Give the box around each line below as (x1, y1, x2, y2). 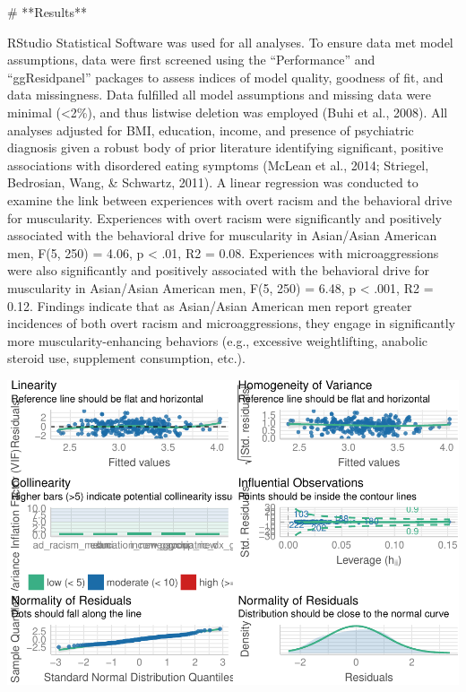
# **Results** (7, 3, 87, 21)
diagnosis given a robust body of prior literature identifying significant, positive (7, 138, 444, 157)
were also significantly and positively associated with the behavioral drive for (7, 261, 430, 280)
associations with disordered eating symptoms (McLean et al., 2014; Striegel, (7, 155, 429, 174)
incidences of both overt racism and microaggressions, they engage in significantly (7, 314, 455, 333)
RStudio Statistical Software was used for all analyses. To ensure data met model (7, 32, 453, 51)
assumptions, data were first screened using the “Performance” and (7, 50, 375, 69)
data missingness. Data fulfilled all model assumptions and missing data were (7, 85, 432, 104)
